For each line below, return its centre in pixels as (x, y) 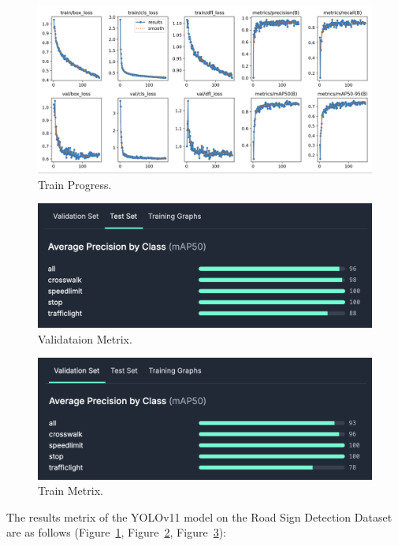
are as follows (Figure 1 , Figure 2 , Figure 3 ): (116, 532)
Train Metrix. (71, 490)
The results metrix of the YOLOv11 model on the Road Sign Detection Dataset (199, 516)
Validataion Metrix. (85, 338)
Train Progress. (75, 184)
